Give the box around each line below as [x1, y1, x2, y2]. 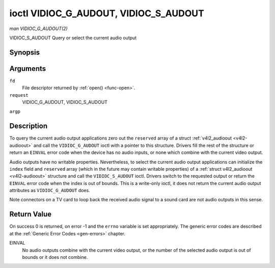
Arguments [9, 64, 46, 73]
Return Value [9, 210, 52, 219]
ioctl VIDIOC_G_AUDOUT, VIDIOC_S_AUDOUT [9, 8, 205, 19]
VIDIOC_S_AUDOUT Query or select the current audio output [9, 35, 137, 41]
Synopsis [9, 48, 40, 57]
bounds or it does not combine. [22, 254, 88, 260]
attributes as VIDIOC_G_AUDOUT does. [9, 187, 90, 194]
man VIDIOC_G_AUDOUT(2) [9, 25, 68, 32]
